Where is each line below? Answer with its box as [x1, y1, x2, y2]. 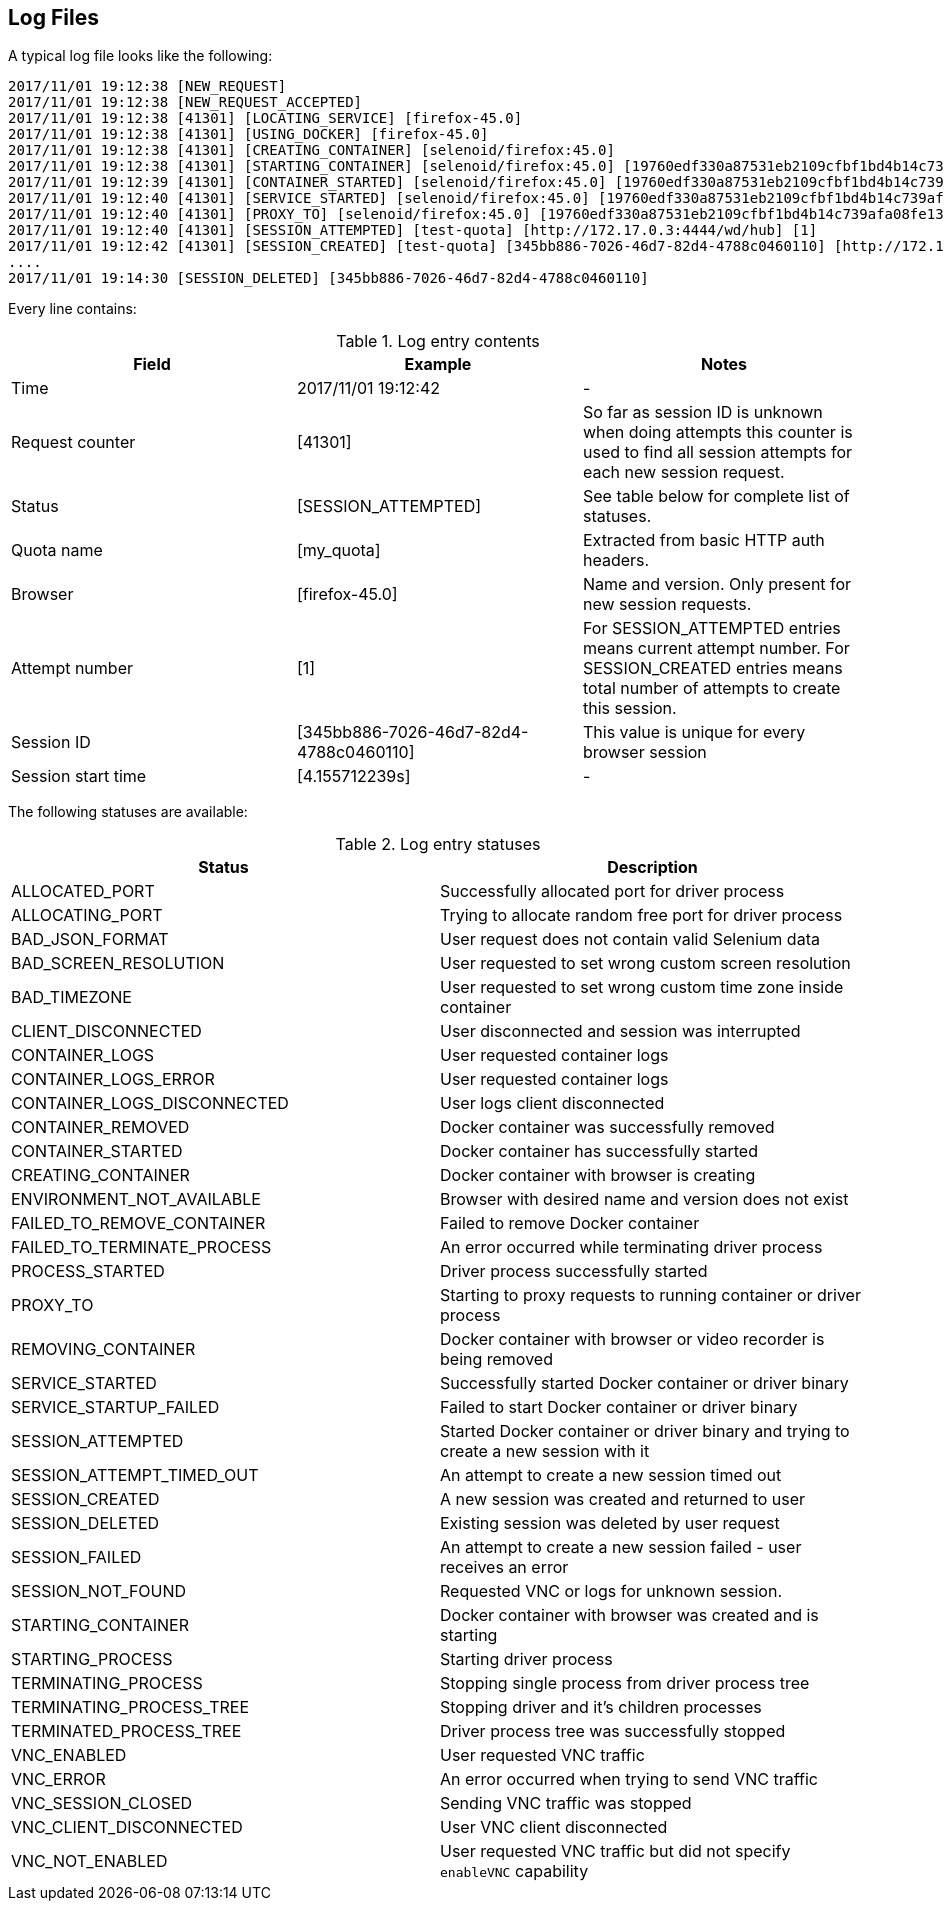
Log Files [8, 5, 99, 30]
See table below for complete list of [582, 486, 850, 507]
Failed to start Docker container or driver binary [440, 1397, 798, 1418]
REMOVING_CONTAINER [11, 1339, 196, 1360]
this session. [582, 698, 677, 719]
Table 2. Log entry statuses [335, 834, 541, 855]
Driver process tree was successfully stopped [440, 1721, 786, 1742]
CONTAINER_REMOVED [11, 1117, 190, 1138]
